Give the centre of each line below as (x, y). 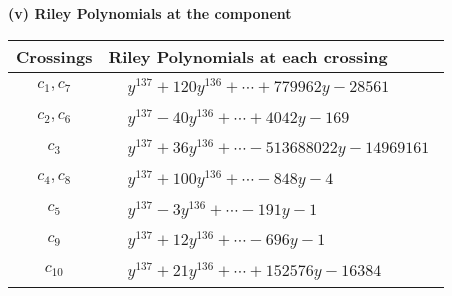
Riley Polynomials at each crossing (248, 56)
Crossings (54, 56)
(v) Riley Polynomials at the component (150, 13)
